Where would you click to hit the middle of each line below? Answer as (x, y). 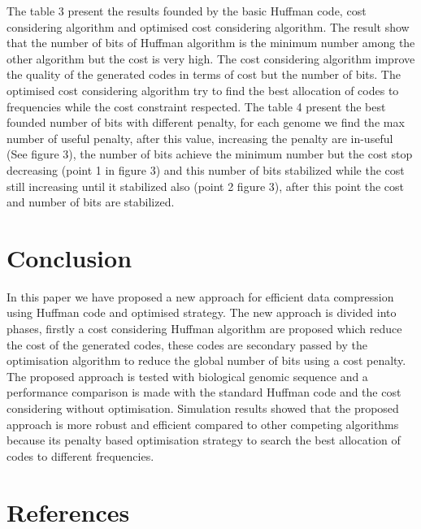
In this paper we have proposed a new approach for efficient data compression (200, 296)
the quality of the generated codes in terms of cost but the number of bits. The (204, 74)
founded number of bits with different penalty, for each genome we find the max (206, 122)
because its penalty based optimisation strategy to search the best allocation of (204, 440)
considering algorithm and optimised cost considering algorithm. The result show (208, 26)
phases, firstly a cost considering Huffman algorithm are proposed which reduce (204, 329)
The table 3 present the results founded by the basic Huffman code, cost (187, 11)
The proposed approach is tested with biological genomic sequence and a (187, 376)
